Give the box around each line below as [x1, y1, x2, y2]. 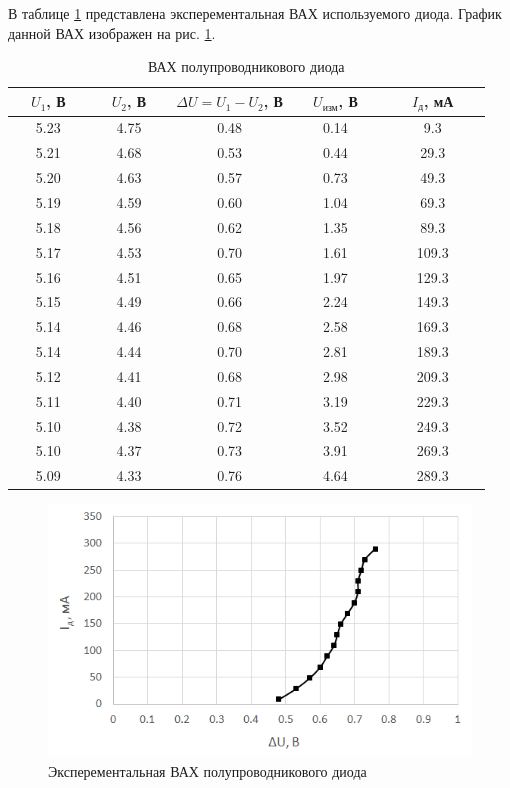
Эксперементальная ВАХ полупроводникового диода [48, 760, 367, 781]
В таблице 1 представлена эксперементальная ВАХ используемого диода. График [8, 3, 502, 23]
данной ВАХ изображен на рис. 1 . [8, 22, 216, 43]
